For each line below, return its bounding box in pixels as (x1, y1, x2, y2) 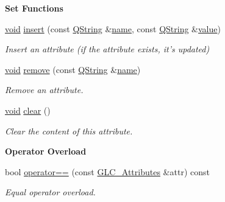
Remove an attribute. (5, 83, 84, 96)
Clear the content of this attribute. (5, 124, 133, 137)
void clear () (5, 103, 51, 116)
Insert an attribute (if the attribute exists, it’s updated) (5, 43, 210, 55)
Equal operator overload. (5, 186, 96, 198)
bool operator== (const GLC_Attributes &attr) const (5, 165, 210, 178)
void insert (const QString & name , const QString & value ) (5, 22, 221, 35)
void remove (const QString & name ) (5, 63, 141, 75)
